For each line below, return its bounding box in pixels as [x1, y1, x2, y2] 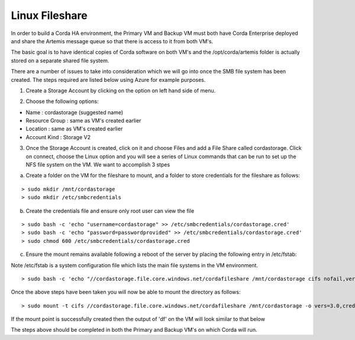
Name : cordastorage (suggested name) [25, 108, 124, 116]
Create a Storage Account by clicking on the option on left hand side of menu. [25, 86, 216, 94]
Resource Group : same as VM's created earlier [25, 117, 141, 124]
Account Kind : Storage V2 [25, 133, 91, 140]
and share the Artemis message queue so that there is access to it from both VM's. [11, 37, 213, 44]
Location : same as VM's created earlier [25, 125, 123, 133]
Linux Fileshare [11, 9, 88, 22]
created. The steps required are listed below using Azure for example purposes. [11, 76, 206, 83]
